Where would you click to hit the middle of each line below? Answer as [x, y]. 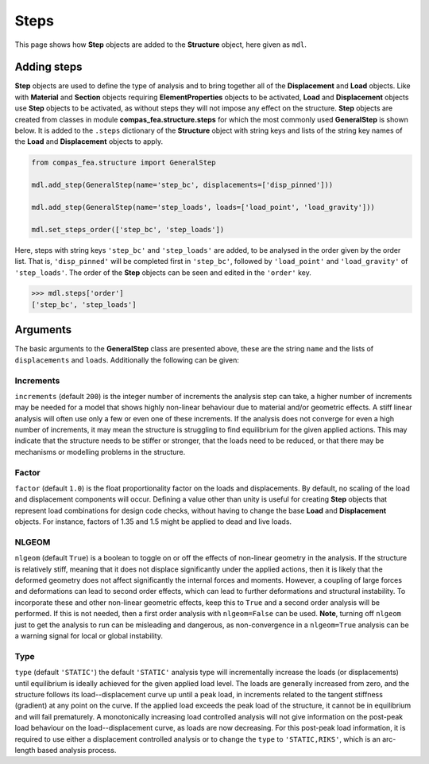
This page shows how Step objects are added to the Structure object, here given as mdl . [161, 45]
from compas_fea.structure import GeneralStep [124, 163]
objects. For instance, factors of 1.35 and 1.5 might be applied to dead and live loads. [153, 522]
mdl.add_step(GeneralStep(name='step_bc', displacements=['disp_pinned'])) [182, 185]
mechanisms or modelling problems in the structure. [100, 452]
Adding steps [48, 67]
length [25, 750]
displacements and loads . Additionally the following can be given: [127, 360]
